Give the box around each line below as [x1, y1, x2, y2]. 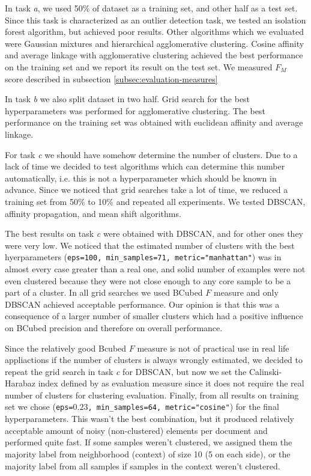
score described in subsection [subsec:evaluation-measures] [5, 72, 218, 85]
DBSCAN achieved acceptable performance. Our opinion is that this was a [5, 297, 280, 310]
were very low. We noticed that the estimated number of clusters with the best [5, 239, 295, 251]
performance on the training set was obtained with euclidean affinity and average [5, 116, 303, 129]
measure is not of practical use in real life [137, 341, 289, 354]
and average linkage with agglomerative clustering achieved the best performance [5, 49, 303, 61]
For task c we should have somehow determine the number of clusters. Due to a [5, 148, 298, 160]
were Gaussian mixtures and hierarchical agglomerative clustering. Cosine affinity [5, 37, 304, 49]
